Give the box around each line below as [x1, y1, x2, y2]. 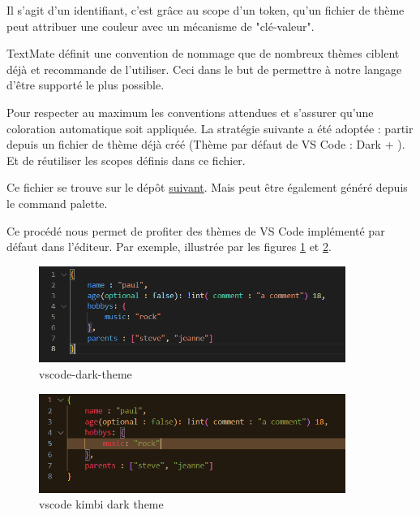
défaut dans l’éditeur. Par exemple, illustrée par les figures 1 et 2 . [6, 238, 332, 255]
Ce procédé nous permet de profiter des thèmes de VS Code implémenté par [6, 222, 385, 239]
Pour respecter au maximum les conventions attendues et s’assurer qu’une [6, 103, 374, 120]
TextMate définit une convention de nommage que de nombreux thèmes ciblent [6, 45, 400, 62]
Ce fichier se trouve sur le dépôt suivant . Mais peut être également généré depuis [6, 179, 408, 196]
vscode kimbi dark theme [39, 496, 164, 513]
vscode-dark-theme [39, 366, 132, 383]
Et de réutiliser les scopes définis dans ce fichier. [6, 151, 246, 168]
